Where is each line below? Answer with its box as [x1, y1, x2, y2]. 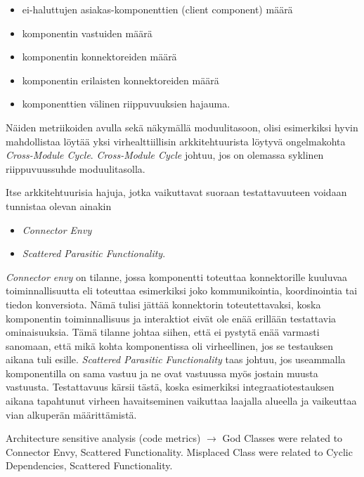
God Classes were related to [222, 431, 343, 445]
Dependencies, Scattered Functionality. [6, 458, 173, 473]
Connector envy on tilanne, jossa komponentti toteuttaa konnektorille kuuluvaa [6, 269, 348, 284]
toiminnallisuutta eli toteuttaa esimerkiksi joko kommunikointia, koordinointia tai [6, 283, 358, 298]
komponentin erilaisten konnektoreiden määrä [22, 72, 219, 87]
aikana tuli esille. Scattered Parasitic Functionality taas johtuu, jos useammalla [6, 352, 346, 367]
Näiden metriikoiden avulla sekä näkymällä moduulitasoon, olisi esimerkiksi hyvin [6, 119, 358, 134]
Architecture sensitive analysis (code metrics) [6, 431, 201, 445]
